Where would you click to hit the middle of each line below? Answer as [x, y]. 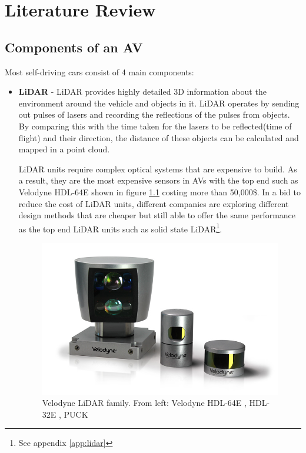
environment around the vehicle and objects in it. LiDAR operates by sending [159, 103]
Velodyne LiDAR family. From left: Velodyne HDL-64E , [144, 403]
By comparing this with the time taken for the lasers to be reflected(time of [155, 126]
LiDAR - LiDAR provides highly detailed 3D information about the [142, 91]
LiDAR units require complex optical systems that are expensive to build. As [158, 169]
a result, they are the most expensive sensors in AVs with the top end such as [158, 180]
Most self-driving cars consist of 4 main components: [99, 71]
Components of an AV [74, 47]
